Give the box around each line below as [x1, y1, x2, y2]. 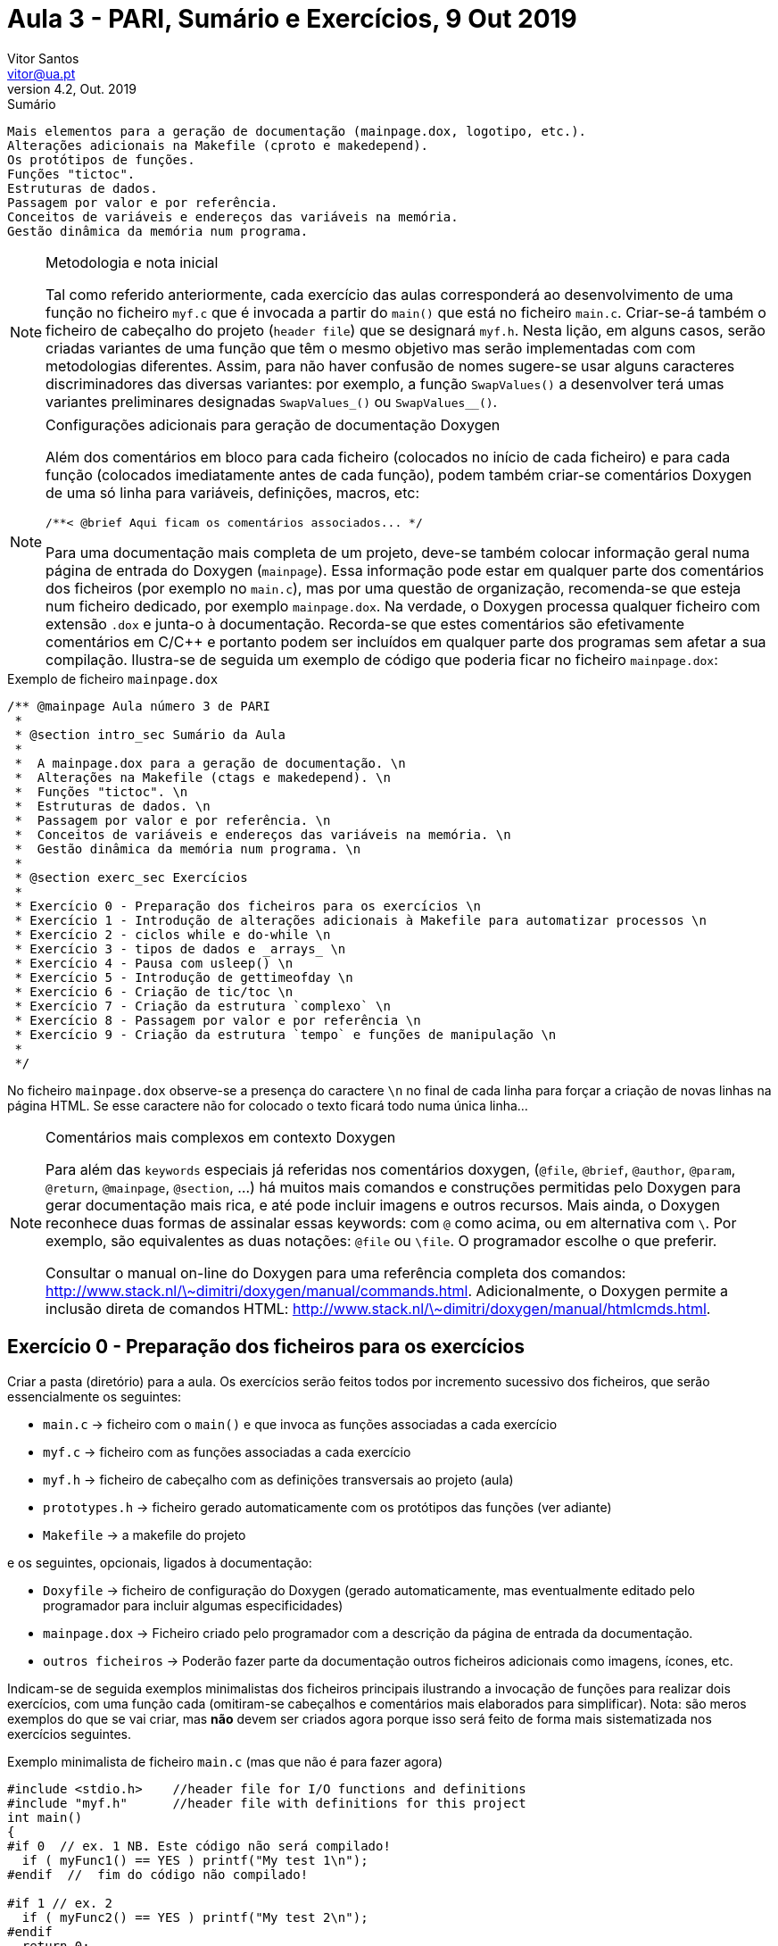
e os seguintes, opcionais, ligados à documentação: [7, 1554, 312, 1570]
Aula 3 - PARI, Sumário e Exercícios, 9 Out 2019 [7, 4, 577, 34]
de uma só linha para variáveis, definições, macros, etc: [46, 483, 419, 502]
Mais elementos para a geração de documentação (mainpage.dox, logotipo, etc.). [7, 123, 587, 138]
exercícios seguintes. [7, 1726, 131, 1742]
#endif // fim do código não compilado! [7, 1867, 309, 1882]
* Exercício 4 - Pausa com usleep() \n [14, 955, 294, 970]
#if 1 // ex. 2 [7, 1895, 113, 1910]
